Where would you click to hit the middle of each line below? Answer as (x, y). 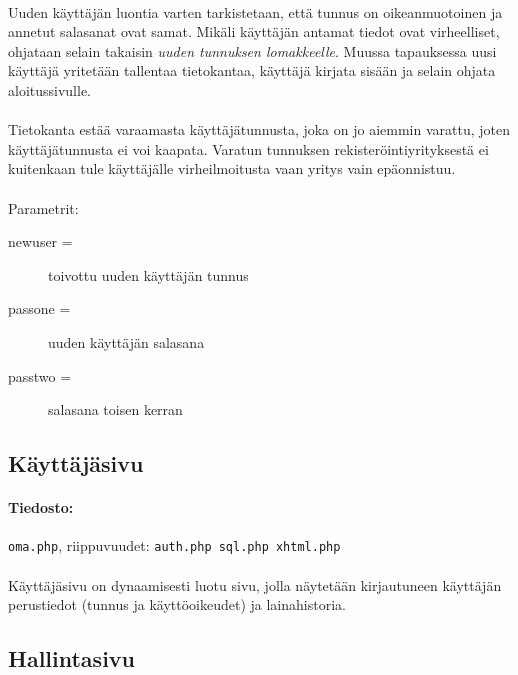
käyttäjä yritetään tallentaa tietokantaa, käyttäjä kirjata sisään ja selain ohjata (252, 70)
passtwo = (40, 375)
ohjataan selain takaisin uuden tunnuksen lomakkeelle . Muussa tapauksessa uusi (252, 50)
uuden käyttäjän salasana (126, 341)
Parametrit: (43, 207)
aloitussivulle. (50, 89)
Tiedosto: (41, 507)
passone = (39, 308)
